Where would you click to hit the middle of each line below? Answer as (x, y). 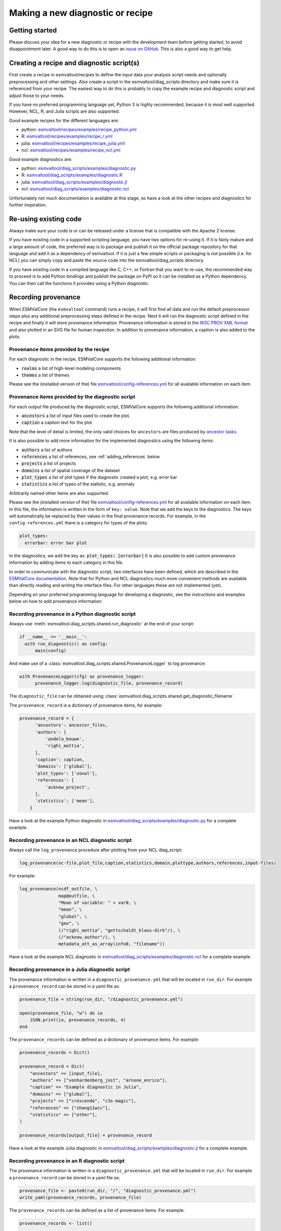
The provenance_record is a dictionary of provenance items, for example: (86, 705)
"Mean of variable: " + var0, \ (97, 903)
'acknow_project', (67, 787)
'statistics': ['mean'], (65, 801)
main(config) (51, 651)
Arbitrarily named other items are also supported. (59, 493)
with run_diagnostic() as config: (66, 644)
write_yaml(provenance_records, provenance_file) (80, 1198)
